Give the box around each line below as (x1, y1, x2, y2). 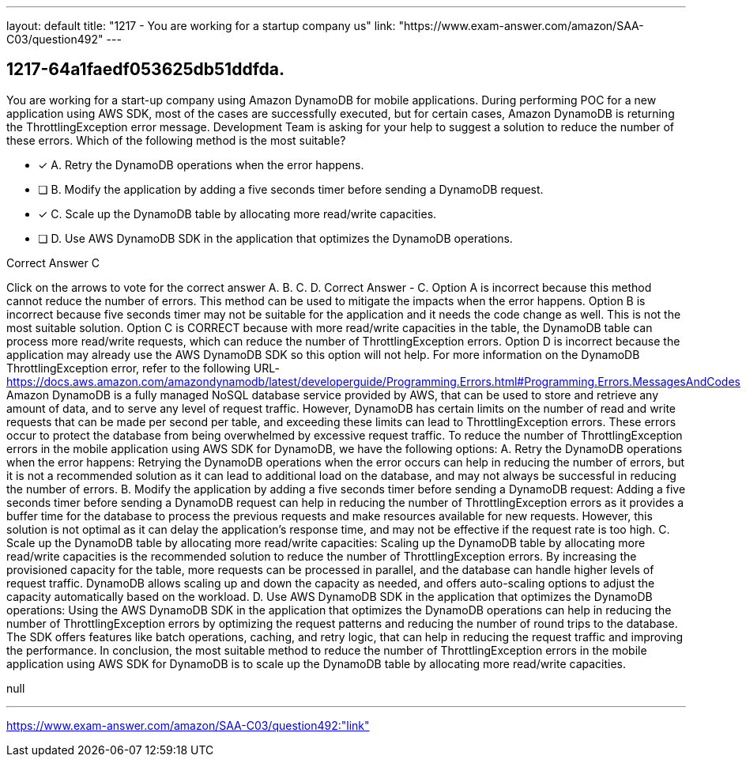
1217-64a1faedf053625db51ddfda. (6, 59, 284, 80)
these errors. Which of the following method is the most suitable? (6, 133, 346, 147)
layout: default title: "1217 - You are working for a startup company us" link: (6, 19, 396, 32)
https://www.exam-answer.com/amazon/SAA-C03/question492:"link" (6, 718, 370, 732)
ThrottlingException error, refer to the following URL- (6, 361, 280, 375)
